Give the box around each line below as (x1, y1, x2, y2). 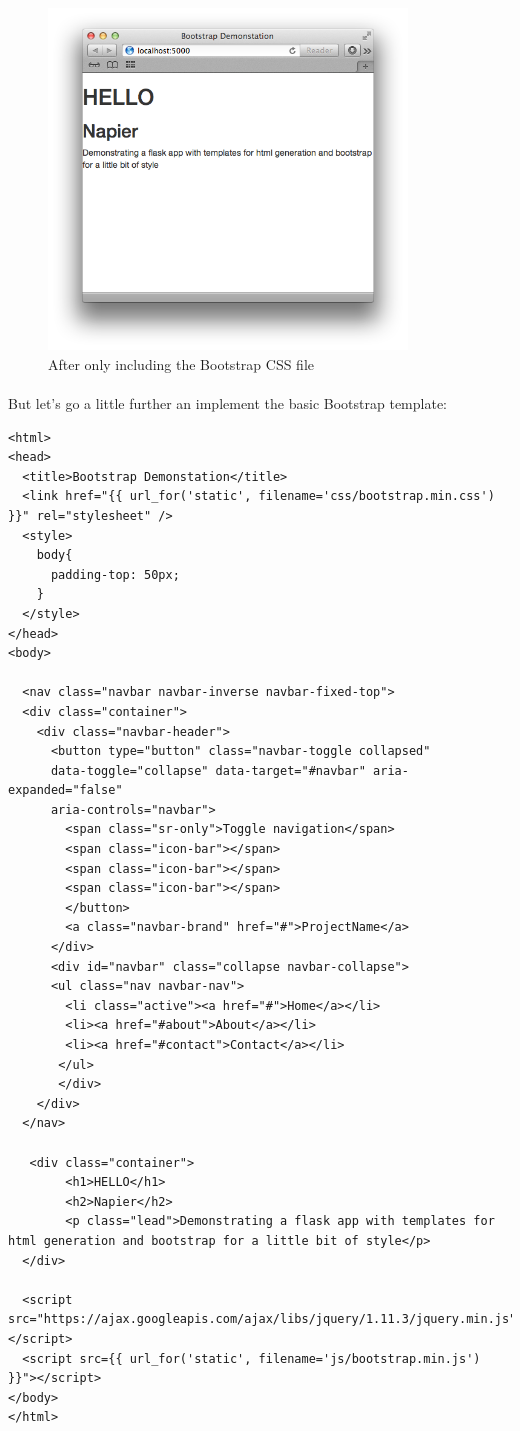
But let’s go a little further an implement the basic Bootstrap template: (8, 393, 447, 413)
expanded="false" (8, 783, 123, 798)
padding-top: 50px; (50, 567, 180, 582)
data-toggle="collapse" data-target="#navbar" (50, 763, 366, 778)
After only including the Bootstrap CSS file (48, 353, 314, 374)
